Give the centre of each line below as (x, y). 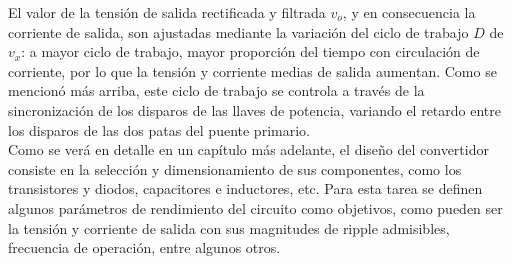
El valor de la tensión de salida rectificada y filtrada (167, 12)
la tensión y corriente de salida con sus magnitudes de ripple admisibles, (229, 227)
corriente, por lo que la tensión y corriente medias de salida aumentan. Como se (252, 70)
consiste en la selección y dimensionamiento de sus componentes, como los (235, 168)
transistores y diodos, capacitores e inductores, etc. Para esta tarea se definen (245, 188)
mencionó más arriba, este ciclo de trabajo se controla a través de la (216, 90)
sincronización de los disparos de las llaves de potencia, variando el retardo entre (255, 109)
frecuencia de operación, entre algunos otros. (144, 247)
